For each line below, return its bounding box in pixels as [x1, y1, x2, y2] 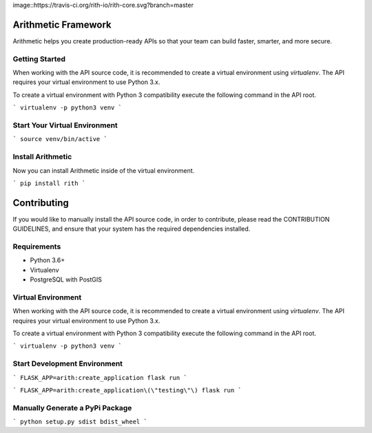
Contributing [12, 197, 69, 209]
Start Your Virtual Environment [12, 120, 118, 130]
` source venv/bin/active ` [12, 135, 108, 143]
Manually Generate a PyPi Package [12, 403, 132, 412]
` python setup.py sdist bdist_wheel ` [12, 418, 147, 426]
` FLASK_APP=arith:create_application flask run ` [12, 374, 187, 381]
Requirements [12, 242, 61, 251]
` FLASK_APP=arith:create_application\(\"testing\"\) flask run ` [12, 386, 242, 394]
